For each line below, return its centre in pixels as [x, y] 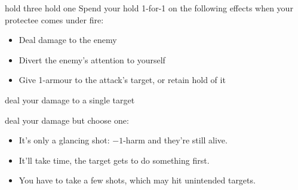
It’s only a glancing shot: [64, 140]
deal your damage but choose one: [67, 120]
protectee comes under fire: [54, 19]
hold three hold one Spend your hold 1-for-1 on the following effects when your [149, 8]
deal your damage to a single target [70, 99]
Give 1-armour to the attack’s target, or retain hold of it [122, 80]
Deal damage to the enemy [68, 40]
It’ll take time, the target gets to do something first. [114, 160]
